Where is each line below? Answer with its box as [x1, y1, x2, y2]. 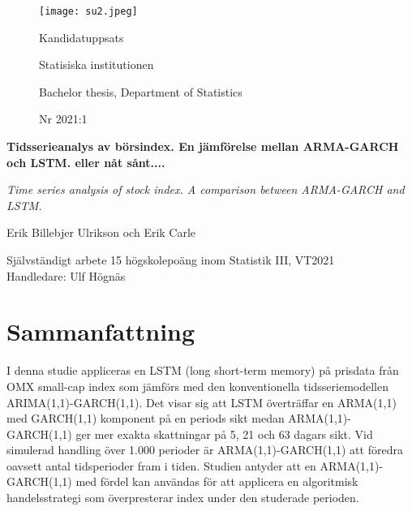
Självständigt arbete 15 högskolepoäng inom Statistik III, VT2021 [6, 251, 335, 268]
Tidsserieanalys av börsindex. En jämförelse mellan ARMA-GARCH [6, 138, 399, 155]
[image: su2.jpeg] [39, 6, 138, 17]
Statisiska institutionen [39, 56, 154, 73]
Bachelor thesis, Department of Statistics [39, 83, 242, 100]
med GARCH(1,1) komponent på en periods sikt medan [6, 410, 285, 427]
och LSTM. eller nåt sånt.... [6, 153, 165, 170]
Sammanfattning [6, 315, 195, 348]
